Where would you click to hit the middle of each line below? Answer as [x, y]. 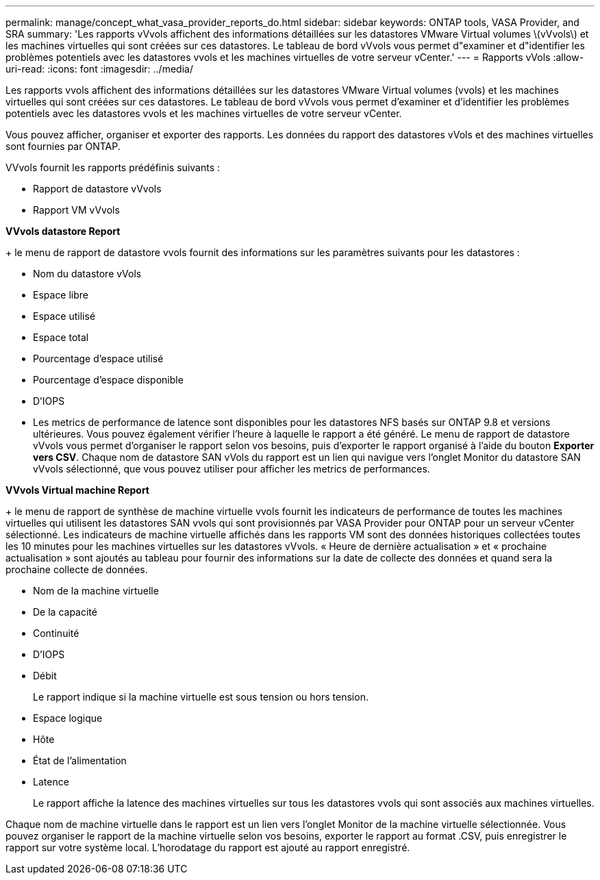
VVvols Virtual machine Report [77, 490]
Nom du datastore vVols [87, 274]
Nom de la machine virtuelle [96, 591]
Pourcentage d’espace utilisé [98, 359]
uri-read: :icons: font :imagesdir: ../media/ [99, 69]
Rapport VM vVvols [76, 210]
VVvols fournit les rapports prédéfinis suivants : [113, 167]
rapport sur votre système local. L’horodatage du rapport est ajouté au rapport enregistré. [208, 847]
